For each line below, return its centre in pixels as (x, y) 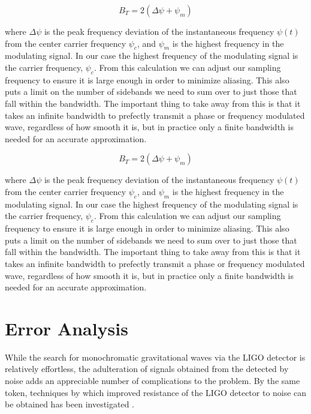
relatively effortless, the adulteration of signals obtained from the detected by (147, 369)
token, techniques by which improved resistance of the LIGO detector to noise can (156, 392)
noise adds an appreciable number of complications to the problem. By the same (153, 380)
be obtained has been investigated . (70, 404)
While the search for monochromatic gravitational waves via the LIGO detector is (155, 357)
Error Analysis (67, 328)
